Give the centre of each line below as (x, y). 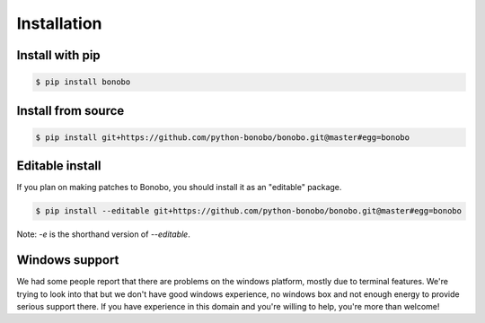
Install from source (71, 111)
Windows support (68, 260)
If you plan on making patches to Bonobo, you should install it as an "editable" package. (179, 188)
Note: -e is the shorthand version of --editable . (103, 234)
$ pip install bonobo (83, 82)
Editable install (59, 166)
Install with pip (58, 55)
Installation (59, 23)
